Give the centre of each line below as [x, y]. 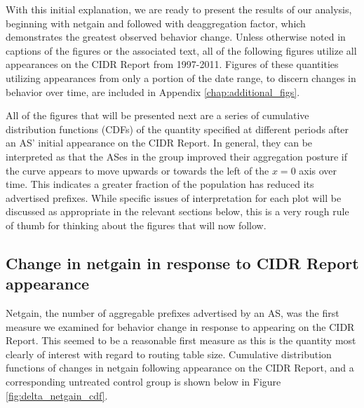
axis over [318, 170]
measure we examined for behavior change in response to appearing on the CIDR [180, 326]
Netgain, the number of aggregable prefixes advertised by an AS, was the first [173, 313]
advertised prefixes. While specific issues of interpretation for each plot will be [174, 197]
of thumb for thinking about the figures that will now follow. [136, 225]
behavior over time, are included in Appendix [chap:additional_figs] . [153, 91]
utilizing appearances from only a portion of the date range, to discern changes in [181, 77]
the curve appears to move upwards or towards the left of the [137, 170]
